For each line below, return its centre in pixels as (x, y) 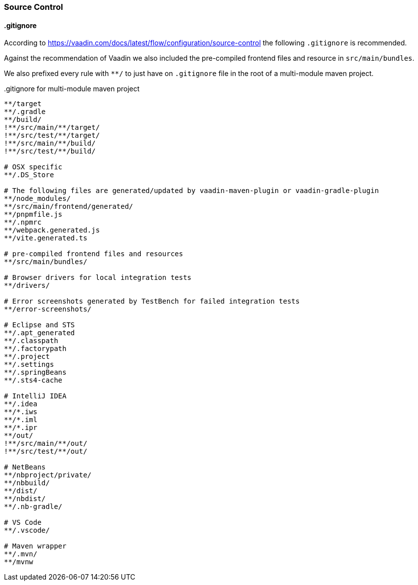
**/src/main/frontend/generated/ (69, 207)
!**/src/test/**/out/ (46, 451)
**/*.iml (21, 420)
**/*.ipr (21, 428)
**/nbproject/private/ (48, 475)
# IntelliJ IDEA (35, 396)
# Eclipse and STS (40, 325)
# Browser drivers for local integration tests (98, 278)
